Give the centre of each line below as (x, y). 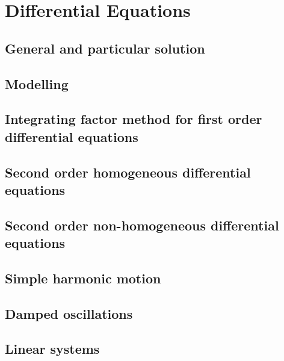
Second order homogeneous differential (128, 172)
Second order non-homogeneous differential (142, 225)
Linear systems (52, 349)
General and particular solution (105, 48)
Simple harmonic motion (83, 278)
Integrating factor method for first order (134, 119)
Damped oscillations (69, 313)
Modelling (37, 83)
